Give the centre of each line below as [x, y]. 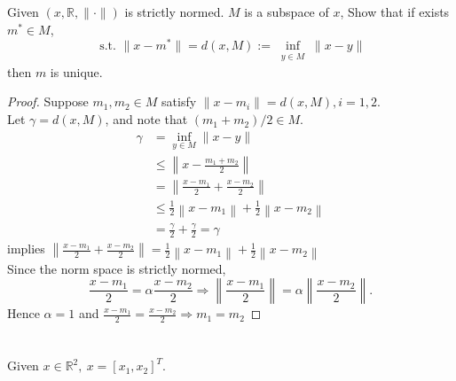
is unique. [76, 71]
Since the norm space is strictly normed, [117, 268]
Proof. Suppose [48, 101]
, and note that [146, 119]
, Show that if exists [395, 12]
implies [26, 249]
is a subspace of [287, 12]
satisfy [179, 101]
